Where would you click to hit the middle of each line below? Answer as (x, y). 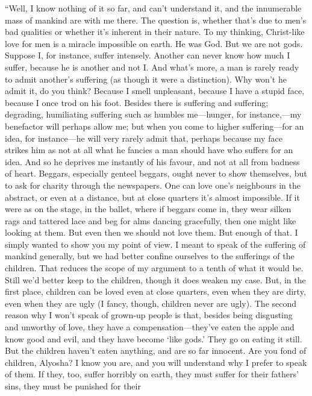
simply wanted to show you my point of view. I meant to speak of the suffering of (155, 244)
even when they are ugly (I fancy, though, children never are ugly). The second (151, 303)
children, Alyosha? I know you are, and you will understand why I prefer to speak (156, 362)
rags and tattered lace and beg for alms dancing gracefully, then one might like (151, 220)
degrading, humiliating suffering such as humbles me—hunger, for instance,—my (153, 114)
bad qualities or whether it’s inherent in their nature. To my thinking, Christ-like (155, 32)
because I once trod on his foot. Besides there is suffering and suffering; (137, 102)
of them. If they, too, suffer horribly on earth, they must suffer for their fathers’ (152, 374)
